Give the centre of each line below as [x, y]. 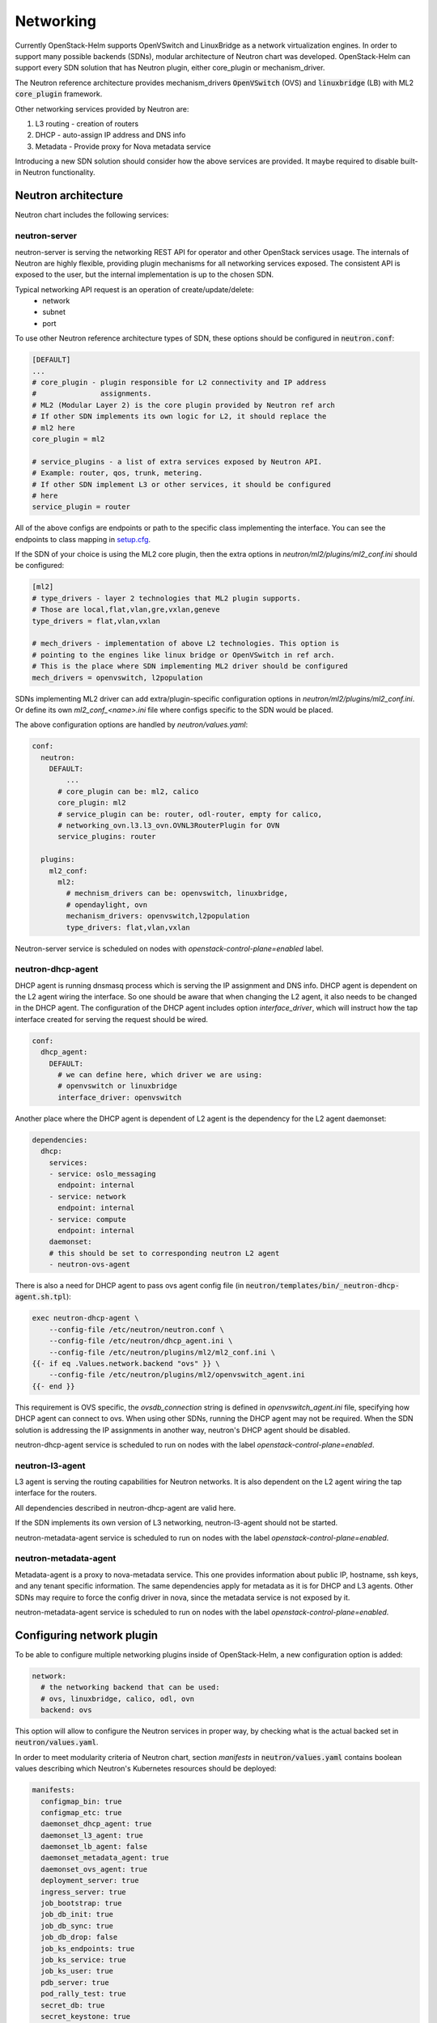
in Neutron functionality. [55, 172]
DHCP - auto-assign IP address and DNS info [110, 135]
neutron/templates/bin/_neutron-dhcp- [322, 1286]
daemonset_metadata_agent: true [105, 1858]
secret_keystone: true [86, 2016]
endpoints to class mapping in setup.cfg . [83, 539]
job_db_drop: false [79, 1937]
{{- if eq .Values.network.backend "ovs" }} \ [126, 1363]
